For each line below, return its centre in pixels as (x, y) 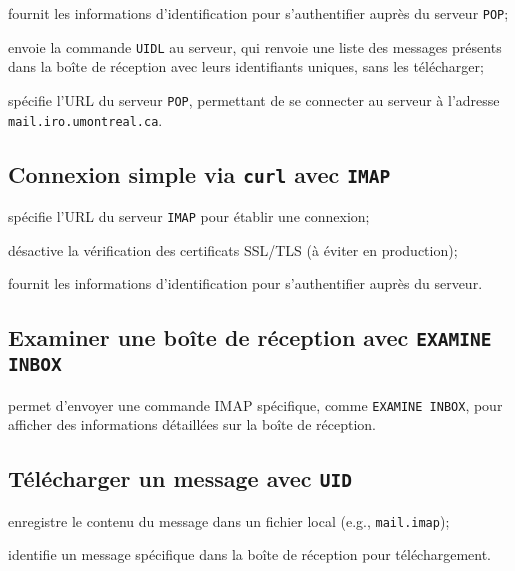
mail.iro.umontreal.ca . (85, 119)
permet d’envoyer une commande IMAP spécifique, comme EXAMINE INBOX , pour (255, 404)
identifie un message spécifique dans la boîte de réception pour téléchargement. (250, 554)
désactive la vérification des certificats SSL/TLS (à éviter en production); (233, 249)
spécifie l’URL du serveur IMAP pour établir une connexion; (189, 216)
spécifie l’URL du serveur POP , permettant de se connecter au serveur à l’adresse (254, 99)
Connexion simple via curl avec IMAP (199, 173)
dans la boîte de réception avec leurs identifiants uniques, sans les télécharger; (246, 66)
